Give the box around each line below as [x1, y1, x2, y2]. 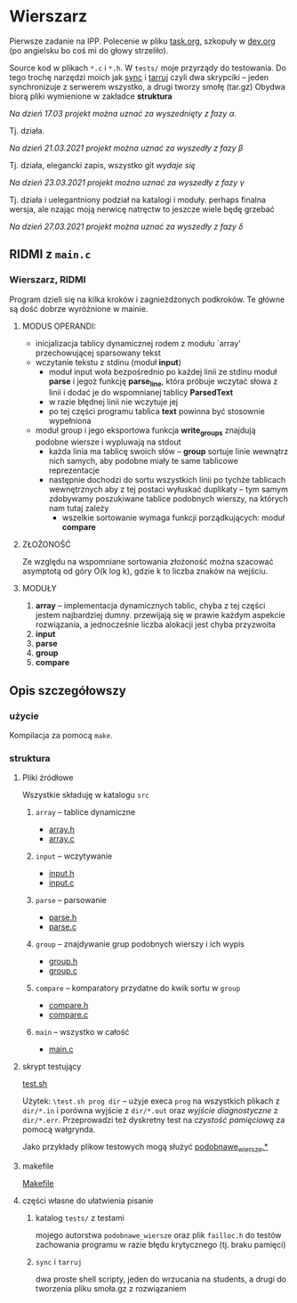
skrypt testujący [21, 1062, 82, 1072]
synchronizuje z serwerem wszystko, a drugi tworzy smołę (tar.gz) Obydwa [9, 81, 286, 92]
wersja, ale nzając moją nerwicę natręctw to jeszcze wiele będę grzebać [9, 203, 276, 215]
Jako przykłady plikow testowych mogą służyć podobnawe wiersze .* [21, 1142, 269, 1154]
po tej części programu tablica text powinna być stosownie [48, 406, 265, 417]
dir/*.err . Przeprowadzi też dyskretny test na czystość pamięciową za [21, 1115, 285, 1126]
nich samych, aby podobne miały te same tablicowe [48, 456, 238, 467]
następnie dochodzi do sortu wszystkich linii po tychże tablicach [48, 475, 286, 485]
